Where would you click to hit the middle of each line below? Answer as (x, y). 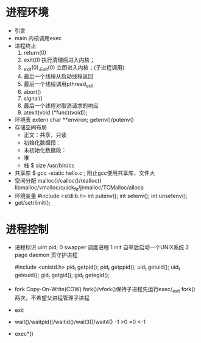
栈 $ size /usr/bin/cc (49, 165)
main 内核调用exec (38, 38)
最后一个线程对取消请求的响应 (61, 105)
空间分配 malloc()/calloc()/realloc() (58, 180)
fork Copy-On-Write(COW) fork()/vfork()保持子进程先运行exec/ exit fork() (105, 290)
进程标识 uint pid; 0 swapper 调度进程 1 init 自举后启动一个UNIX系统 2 (102, 247)
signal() (33, 98)
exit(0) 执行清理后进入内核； (59, 60)
